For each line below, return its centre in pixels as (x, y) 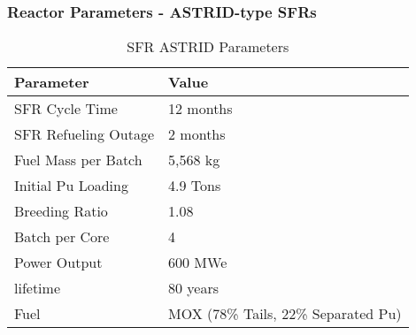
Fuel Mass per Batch (78, 160)
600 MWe (198, 263)
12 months (200, 109)
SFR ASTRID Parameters (208, 47)
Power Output (58, 263)
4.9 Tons (195, 186)
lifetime (38, 288)
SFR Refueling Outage (85, 134)
